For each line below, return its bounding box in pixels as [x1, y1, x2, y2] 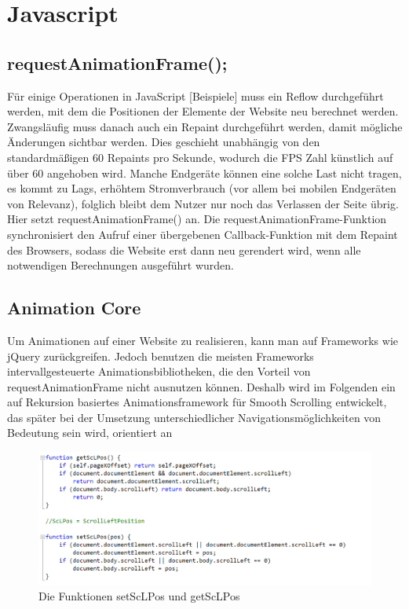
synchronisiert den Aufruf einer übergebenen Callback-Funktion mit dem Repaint [7, 226, 398, 242]
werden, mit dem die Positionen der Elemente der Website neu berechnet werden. [7, 103, 399, 119]
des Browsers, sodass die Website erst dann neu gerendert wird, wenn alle [7, 241, 361, 258]
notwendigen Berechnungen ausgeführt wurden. [7, 257, 234, 273]
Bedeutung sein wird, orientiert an [7, 424, 173, 441]
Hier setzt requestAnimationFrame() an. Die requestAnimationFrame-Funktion [7, 211, 387, 227]
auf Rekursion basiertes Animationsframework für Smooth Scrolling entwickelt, [7, 394, 387, 410]
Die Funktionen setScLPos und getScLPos [38, 588, 240, 604]
